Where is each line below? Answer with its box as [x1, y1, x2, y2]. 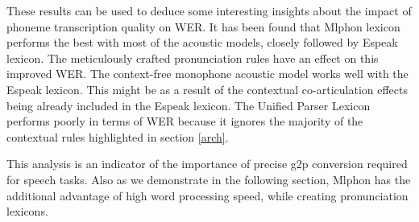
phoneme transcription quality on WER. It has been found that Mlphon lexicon [6, 18, 400, 35]
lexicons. [6, 203, 48, 220]
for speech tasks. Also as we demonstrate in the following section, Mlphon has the [6, 171, 411, 187]
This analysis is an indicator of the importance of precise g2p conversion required [6, 155, 408, 172]
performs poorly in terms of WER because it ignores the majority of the [6, 113, 363, 129]
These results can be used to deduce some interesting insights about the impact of [6, 2, 412, 18]
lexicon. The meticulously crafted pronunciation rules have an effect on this [6, 49, 379, 66]
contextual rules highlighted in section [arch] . [6, 128, 229, 145]
